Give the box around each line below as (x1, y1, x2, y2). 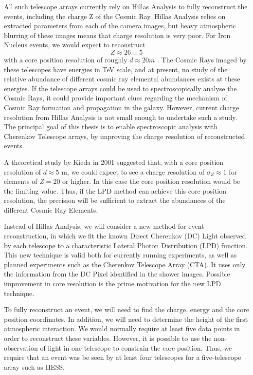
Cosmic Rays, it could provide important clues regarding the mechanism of (4, 93, 227, 103)
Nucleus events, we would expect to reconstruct (4, 39, 145, 50)
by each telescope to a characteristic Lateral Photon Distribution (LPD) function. (4, 240, 248, 250)
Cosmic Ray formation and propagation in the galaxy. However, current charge (4, 102, 239, 112)
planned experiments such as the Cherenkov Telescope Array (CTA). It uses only (4, 259, 246, 269)
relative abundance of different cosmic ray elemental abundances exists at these (4, 74, 240, 84)
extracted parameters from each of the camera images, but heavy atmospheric (4, 20, 236, 31)
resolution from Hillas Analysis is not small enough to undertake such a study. (4, 112, 237, 122)
